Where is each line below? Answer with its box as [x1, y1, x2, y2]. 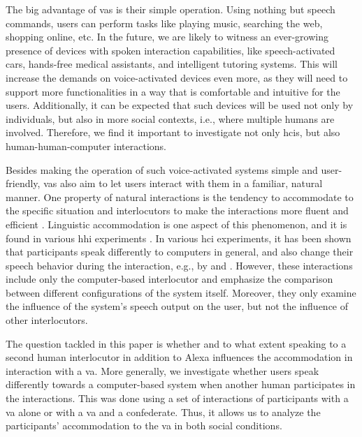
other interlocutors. [6, 313, 88, 327]
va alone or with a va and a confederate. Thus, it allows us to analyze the [6, 404, 321, 419]
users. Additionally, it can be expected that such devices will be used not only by [6, 98, 354, 112]
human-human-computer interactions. [6, 138, 167, 153]
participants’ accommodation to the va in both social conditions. [6, 418, 282, 433]
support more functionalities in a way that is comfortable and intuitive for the [6, 84, 340, 98]
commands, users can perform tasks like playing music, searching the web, [6, 15, 323, 30]
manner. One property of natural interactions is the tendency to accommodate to [6, 189, 354, 204]
